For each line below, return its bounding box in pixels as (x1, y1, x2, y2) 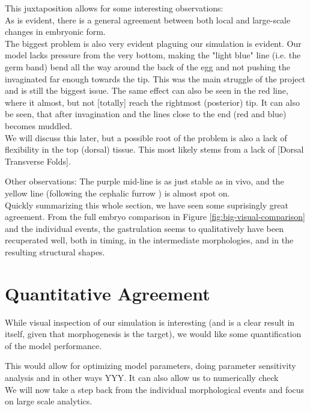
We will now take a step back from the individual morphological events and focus (5, 383, 305, 395)
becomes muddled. (5, 119, 73, 132)
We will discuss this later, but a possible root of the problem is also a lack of (5, 131, 287, 144)
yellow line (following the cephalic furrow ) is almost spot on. (5, 186, 230, 199)
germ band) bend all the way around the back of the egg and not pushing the (5, 60, 291, 73)
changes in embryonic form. (5, 25, 106, 38)
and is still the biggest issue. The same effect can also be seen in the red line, (5, 84, 288, 97)
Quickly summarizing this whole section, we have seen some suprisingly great (5, 198, 288, 211)
